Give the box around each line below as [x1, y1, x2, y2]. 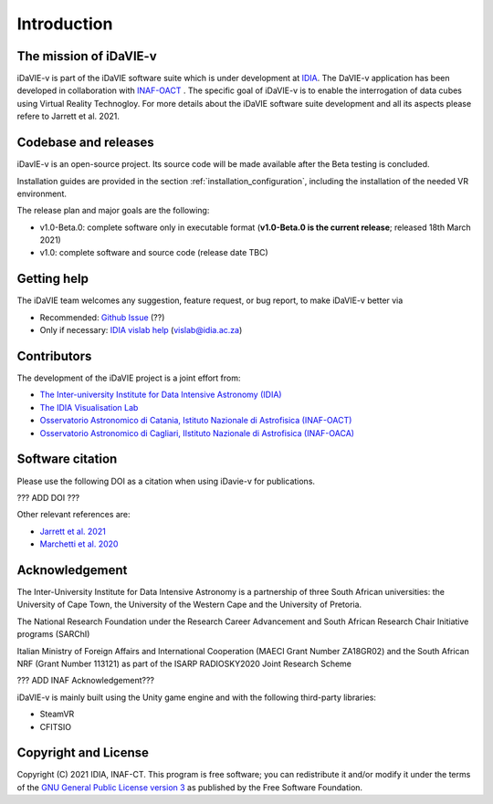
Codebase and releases [16, 135, 154, 151]
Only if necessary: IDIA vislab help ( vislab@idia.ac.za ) [39, 325, 243, 336]
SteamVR [39, 708, 75, 720]
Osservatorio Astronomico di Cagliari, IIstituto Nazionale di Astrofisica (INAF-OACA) [39, 427, 355, 438]
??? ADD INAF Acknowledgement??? [16, 675, 155, 686]
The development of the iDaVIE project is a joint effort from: [16, 372, 241, 383]
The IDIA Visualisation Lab [39, 402, 139, 412]
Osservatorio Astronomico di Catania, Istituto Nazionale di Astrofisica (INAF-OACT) [39, 415, 352, 426]
